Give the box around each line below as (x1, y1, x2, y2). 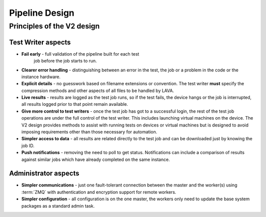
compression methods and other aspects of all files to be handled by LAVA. (21, 88, 174, 93)
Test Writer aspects (9, 38, 71, 46)
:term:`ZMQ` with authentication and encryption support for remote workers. (21, 189, 177, 195)
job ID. (21, 143, 34, 149)
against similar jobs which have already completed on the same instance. (21, 156, 170, 162)
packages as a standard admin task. (21, 203, 95, 209)
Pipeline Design (9, 7, 75, 18)
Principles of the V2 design (9, 22, 100, 31)
